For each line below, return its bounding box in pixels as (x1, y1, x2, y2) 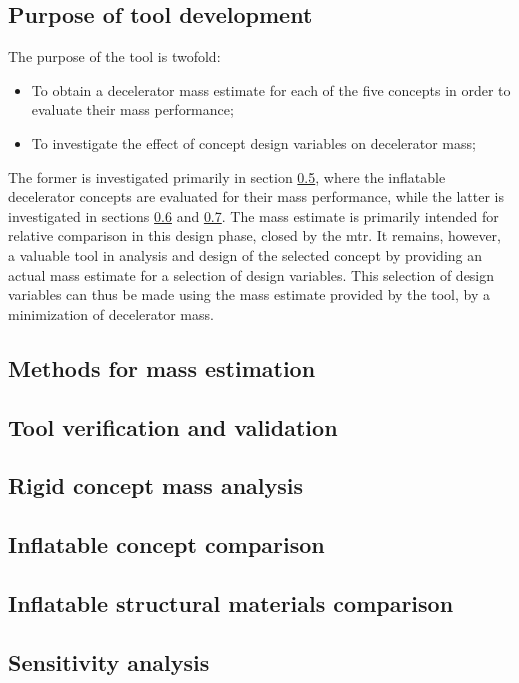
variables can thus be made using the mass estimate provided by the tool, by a (8, 284, 490, 305)
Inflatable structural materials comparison (8, 587, 454, 618)
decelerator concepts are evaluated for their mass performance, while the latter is (8, 186, 505, 207)
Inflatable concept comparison (8, 529, 325, 560)
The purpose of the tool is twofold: (8, 46, 221, 67)
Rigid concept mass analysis (8, 470, 304, 501)
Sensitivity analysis (8, 646, 210, 677)
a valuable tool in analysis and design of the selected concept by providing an (8, 244, 483, 265)
